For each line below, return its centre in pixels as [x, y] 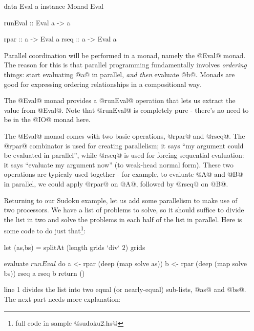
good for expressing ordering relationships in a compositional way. [103, 84]
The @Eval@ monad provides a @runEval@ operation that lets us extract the [120, 100]
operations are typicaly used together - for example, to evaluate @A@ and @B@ [124, 174]
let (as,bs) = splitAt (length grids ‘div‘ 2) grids [74, 247]
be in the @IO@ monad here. [47, 119]
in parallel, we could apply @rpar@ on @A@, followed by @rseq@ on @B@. [116, 183]
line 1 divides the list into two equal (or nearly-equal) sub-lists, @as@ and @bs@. [125, 289]
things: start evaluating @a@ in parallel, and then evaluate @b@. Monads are [119, 74]
